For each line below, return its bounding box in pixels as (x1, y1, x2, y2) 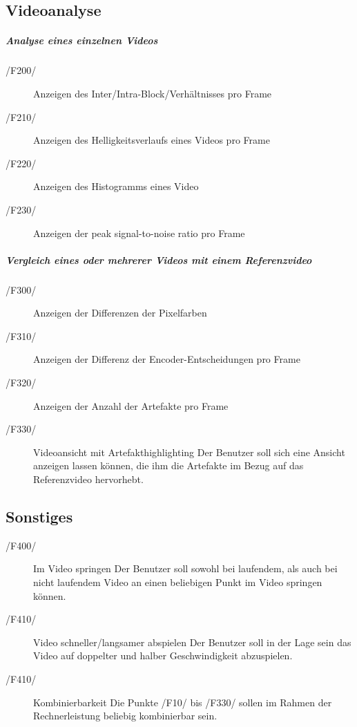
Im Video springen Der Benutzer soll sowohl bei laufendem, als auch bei (33, 561, 338, 576)
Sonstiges (6, 505, 73, 527)
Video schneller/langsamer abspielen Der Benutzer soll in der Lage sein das (33, 634, 351, 649)
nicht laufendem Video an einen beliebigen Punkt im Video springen (33, 574, 322, 589)
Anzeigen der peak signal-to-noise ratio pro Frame (33, 225, 245, 240)
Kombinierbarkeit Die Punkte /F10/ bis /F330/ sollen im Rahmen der (33, 695, 332, 709)
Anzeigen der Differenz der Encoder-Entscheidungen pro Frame (33, 352, 300, 366)
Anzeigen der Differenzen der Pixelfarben (33, 305, 207, 320)
